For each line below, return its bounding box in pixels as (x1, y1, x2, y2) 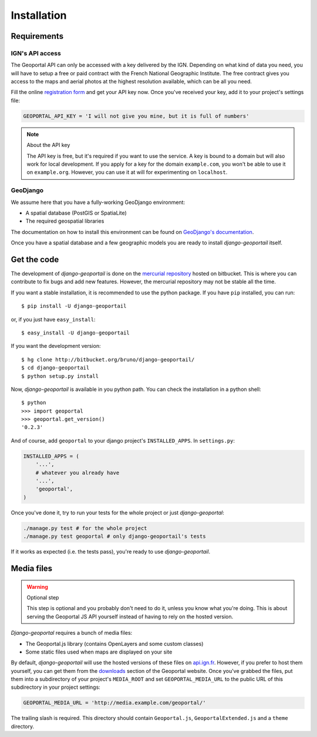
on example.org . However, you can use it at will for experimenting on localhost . (26, 169, 228, 176)
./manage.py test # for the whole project (23, 525, 147, 531)
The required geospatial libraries (25, 217, 104, 225)
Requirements (11, 31, 64, 41)
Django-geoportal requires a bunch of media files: (11, 629, 133, 636)
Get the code (11, 254, 59, 264)
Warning (26, 583, 48, 590)
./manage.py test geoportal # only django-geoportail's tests (23, 533, 206, 540)
